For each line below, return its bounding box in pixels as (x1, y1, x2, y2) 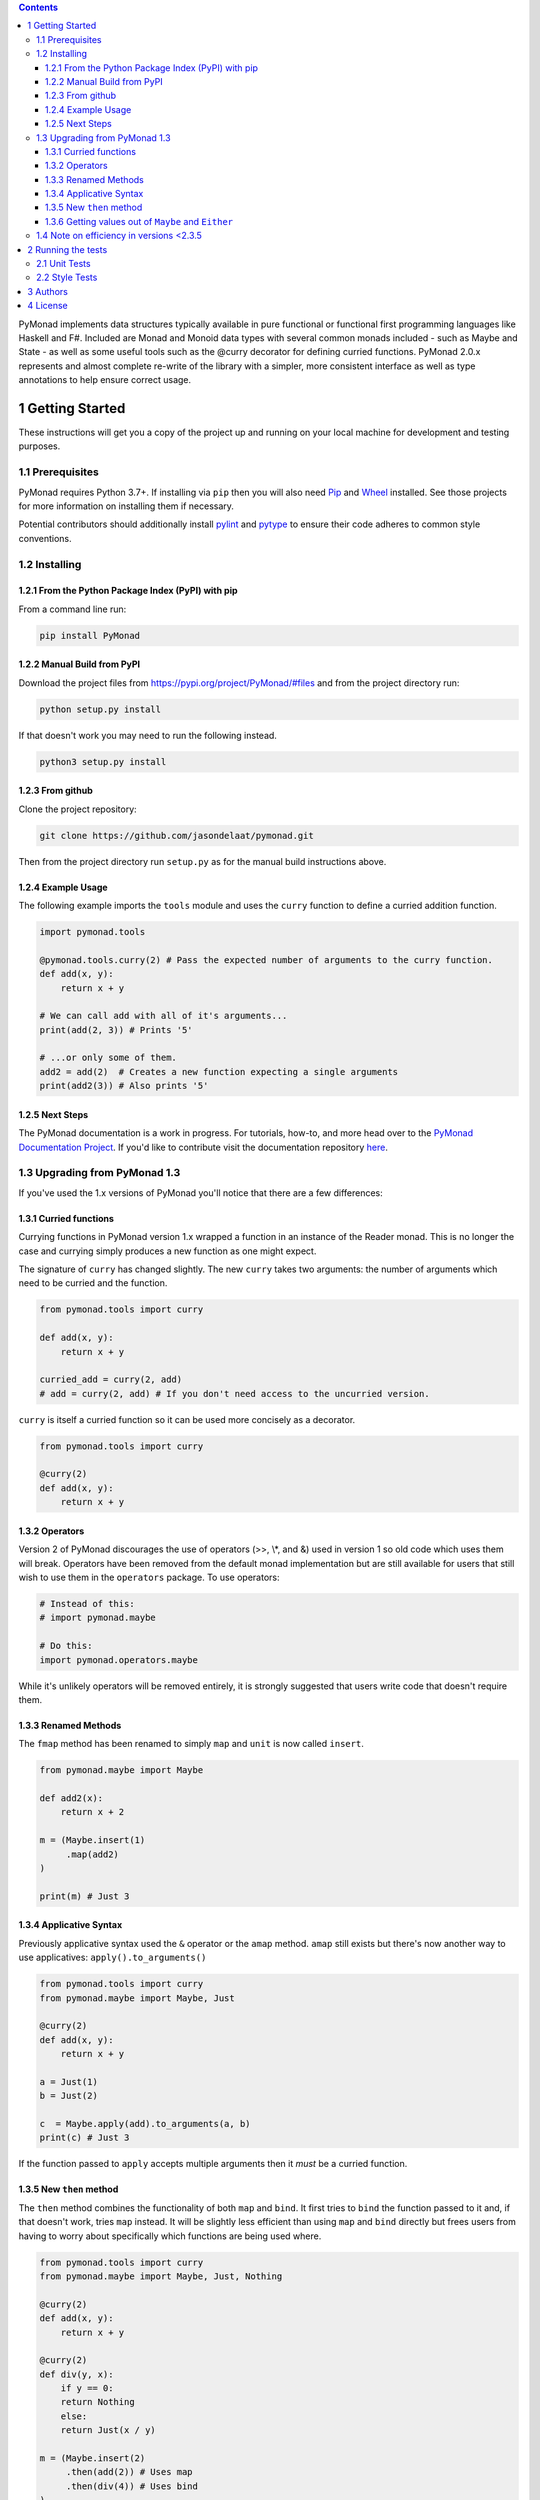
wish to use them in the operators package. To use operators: (18, 1571, 280, 1583)
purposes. (18, 440, 61, 452)
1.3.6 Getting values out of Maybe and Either (45, 215, 234, 227)
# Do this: (39, 1640, 93, 1652)
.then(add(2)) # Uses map (65, 2466, 194, 2478)
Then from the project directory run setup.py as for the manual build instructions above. (18, 855, 387, 867)
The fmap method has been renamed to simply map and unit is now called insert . (18, 1738, 364, 1750)
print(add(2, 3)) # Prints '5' (39, 1024, 194, 1035)
